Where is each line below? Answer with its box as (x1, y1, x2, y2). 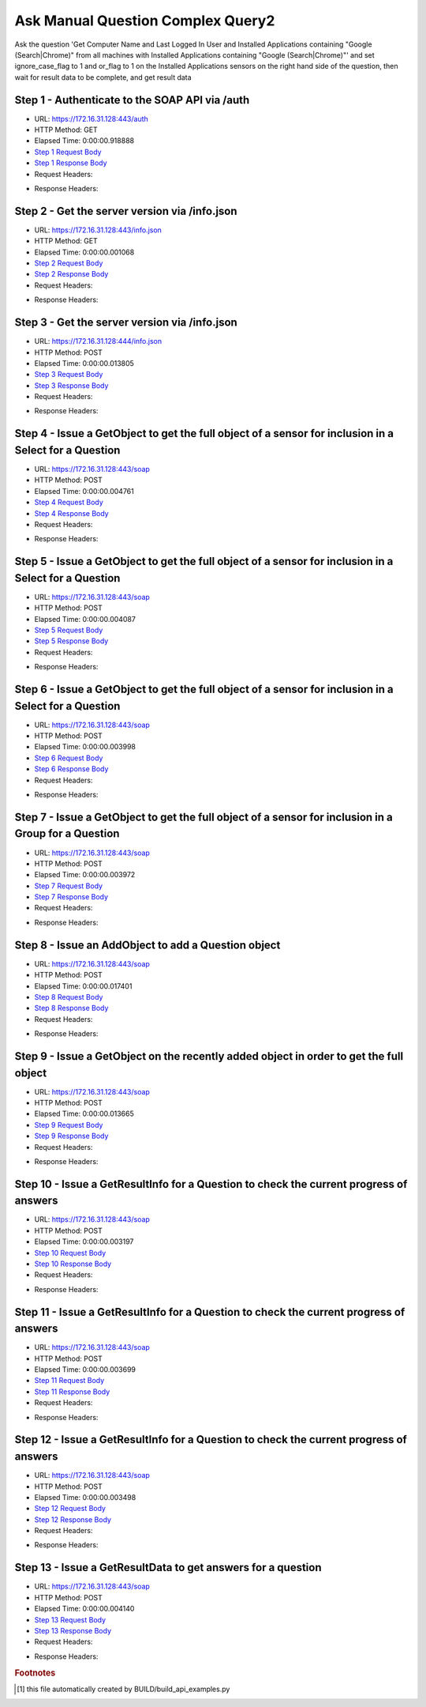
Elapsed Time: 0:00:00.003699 (34, 1365, 136, 1374)
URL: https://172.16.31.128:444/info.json (34, 337, 162, 346)
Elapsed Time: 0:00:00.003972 (34, 870, 136, 880)
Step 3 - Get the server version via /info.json (14, 316, 238, 330)
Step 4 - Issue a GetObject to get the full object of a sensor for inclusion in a (14, 427, 394, 440)
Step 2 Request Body (34, 258, 103, 268)
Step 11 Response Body (34, 1387, 110, 1396)
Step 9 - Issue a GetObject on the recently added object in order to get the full (14, 1049, 404, 1063)
